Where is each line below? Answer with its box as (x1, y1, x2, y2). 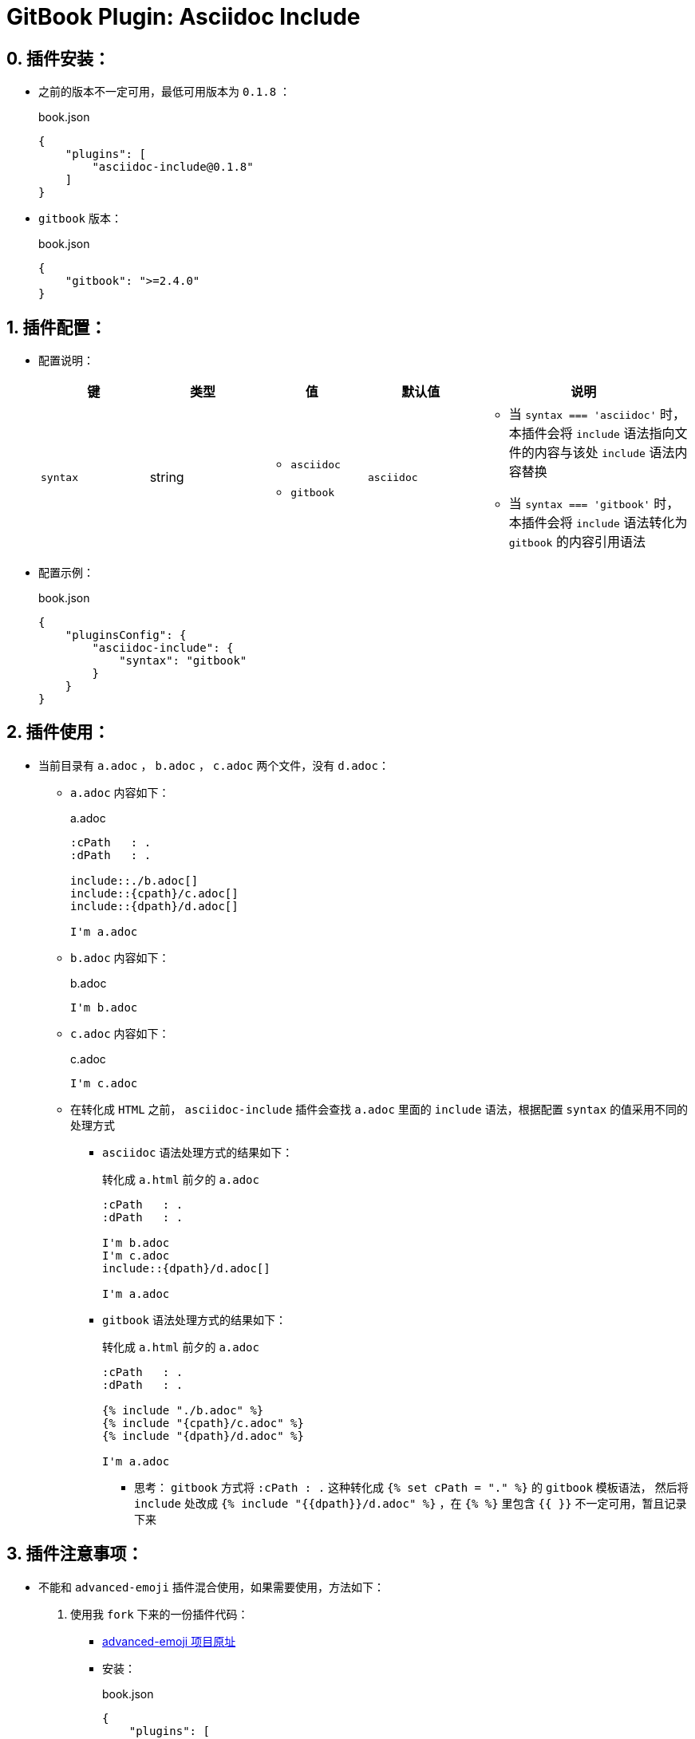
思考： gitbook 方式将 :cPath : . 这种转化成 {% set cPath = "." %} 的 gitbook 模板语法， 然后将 (134, 1480, 689, 1494)
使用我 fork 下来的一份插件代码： (70, 1607, 249, 1621)
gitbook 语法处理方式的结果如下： (102, 1312, 286, 1327)
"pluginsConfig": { (65, 629, 187, 642)
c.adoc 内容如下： (70, 1026, 170, 1040)
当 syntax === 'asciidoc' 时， (508, 406, 686, 423)
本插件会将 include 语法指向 (508, 425, 675, 442)
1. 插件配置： (6, 317, 107, 337)
